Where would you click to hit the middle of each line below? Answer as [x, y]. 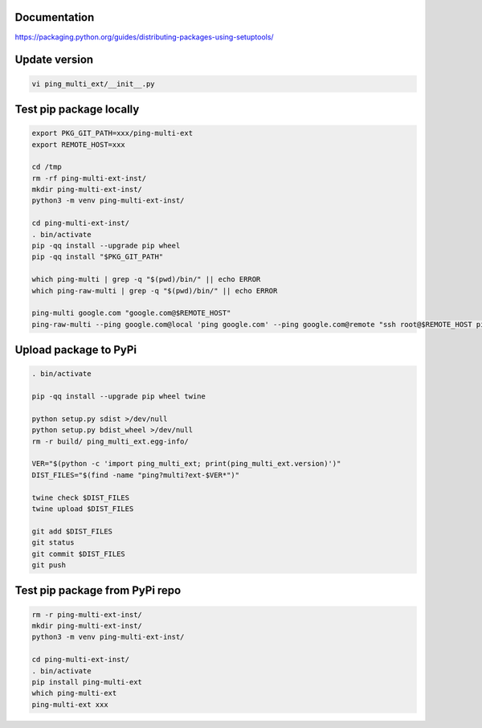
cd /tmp [47, 167]
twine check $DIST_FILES [81, 497]
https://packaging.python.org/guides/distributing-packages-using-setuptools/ [144, 37]
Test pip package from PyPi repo [98, 591]
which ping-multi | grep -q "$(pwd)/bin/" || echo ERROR [146, 280]
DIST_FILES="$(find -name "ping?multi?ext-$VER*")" [136, 475]
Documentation [55, 17]
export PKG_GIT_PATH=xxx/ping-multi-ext [112, 133]
